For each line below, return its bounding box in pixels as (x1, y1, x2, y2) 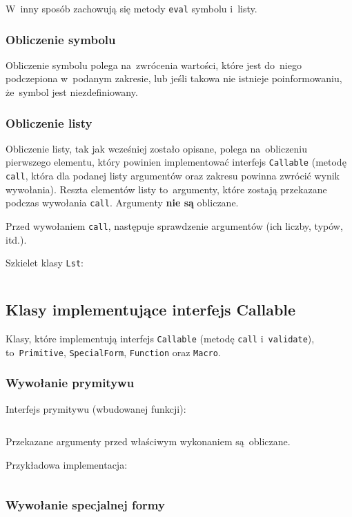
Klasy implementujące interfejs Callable (6, 299, 296, 320)
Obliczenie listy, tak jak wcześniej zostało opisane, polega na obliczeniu (6, 141, 308, 155)
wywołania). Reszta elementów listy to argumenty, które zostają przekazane (6, 182, 327, 196)
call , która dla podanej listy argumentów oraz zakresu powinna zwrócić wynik (6, 168, 340, 183)
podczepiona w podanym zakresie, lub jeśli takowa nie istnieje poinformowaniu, (6, 71, 342, 86)
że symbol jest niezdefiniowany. (6, 85, 138, 99)
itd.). (6, 232, 27, 246)
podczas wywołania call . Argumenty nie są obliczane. (6, 195, 239, 210)
